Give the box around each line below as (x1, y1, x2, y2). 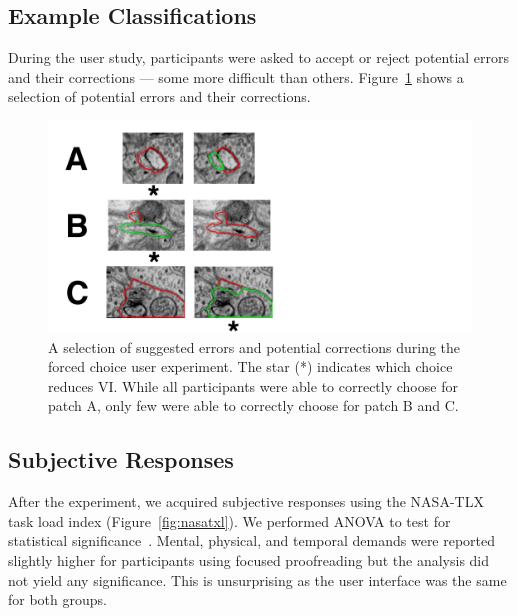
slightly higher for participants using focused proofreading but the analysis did (8, 549, 490, 570)
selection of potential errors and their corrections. (8, 86, 311, 107)
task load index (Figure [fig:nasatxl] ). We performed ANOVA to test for (8, 510, 451, 531)
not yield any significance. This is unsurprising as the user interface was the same (8, 569, 507, 590)
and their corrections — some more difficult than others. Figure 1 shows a (8, 66, 464, 87)
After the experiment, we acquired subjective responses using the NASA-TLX (8, 491, 484, 512)
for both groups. (8, 589, 107, 610)
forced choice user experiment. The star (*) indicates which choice (48, 356, 453, 377)
